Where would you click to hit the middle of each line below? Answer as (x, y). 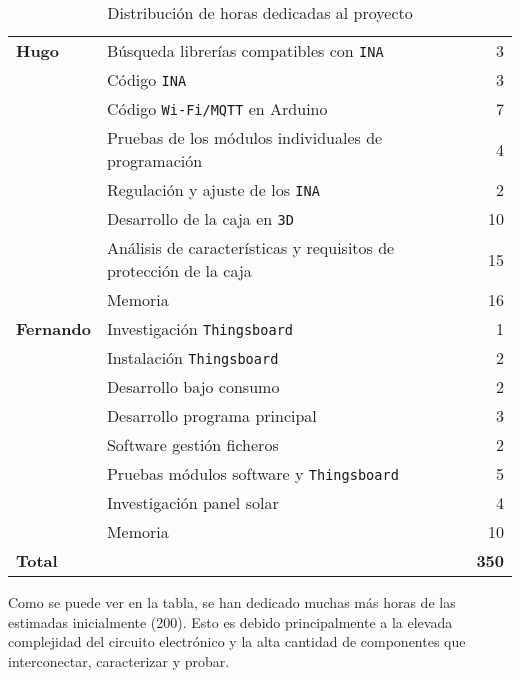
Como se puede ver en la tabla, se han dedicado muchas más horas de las (232, 602)
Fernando (53, 328)
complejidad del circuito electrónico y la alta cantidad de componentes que (237, 641)
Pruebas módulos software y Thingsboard (252, 473)
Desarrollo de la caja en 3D (200, 218)
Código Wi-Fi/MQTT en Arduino (217, 108)
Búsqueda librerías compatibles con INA (245, 50)
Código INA (146, 79)
